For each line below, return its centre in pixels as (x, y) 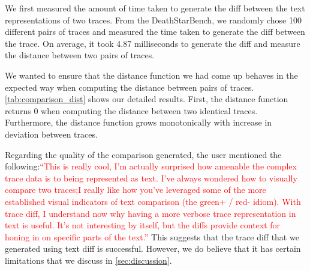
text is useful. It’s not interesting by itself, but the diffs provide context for (143, 225)
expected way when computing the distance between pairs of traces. (130, 87)
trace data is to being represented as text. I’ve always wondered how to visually (151, 178)
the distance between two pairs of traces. (80, 55)
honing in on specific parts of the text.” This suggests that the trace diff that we (152, 236)
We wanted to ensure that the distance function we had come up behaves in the (151, 75)
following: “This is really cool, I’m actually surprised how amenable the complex (151, 166)
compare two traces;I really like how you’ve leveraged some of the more (136, 190)
